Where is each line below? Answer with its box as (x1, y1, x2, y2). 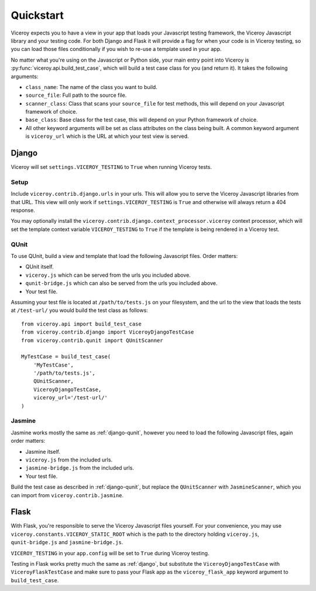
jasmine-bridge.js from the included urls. (25, 464, 135, 471)
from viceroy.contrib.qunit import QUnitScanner (21, 337, 163, 344)
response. (11, 207, 35, 214)
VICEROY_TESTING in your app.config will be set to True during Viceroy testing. (11, 549, 209, 556)
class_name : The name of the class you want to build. (25, 83, 157, 90)
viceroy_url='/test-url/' (33, 395, 108, 401)
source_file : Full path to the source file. (25, 91, 127, 99)
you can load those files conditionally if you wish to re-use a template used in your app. (11, 46, 222, 53)
